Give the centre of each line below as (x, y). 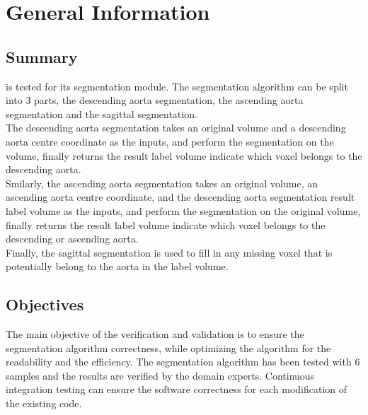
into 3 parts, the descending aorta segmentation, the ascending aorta (155, 100)
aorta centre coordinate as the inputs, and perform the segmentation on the (170, 141)
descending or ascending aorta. (72, 239)
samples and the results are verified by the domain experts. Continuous (160, 375)
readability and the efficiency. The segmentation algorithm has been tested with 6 (183, 362)
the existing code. (44, 403)
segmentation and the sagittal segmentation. (102, 113)
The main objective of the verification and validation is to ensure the (155, 334)
